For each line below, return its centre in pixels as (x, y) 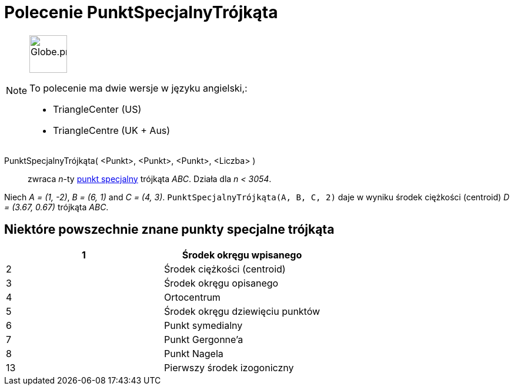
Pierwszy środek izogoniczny (229, 367)
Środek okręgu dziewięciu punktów (242, 311)
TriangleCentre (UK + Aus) (112, 130)
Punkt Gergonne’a (204, 339)
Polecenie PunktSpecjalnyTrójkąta (141, 12)
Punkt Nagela (194, 353)
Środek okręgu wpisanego (242, 255)
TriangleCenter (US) (97, 109)
